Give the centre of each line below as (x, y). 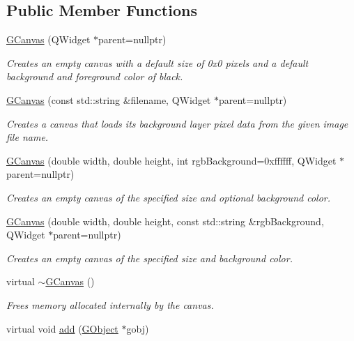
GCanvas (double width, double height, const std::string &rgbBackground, (165, 221)
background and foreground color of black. (95, 76)
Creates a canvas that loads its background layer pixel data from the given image (177, 123)
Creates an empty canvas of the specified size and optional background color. (168, 197)
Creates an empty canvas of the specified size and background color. (149, 258)
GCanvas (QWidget (48, 39)
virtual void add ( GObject (62, 328)
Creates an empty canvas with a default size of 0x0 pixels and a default (157, 62)
